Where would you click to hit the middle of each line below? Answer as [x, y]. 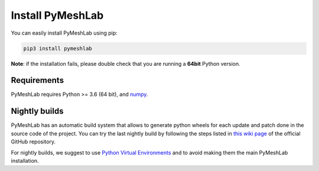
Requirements [38, 80]
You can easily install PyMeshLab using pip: [64, 33]
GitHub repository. [33, 142]
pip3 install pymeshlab [58, 48]
